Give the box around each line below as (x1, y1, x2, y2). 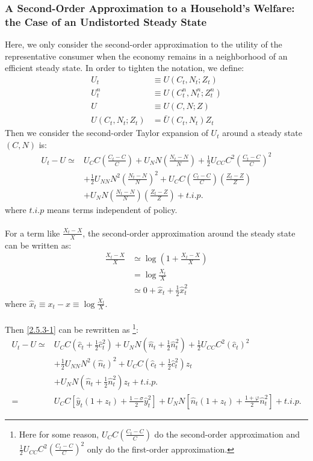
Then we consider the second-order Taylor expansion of (5, 126, 208, 139)
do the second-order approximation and (154, 427, 300, 440)
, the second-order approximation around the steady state (82, 226, 296, 239)
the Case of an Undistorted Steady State (5, 14, 207, 29)
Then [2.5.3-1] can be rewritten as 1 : (5, 321, 138, 335)
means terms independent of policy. (46, 203, 178, 215)
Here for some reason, (19, 427, 99, 440)
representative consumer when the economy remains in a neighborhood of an (5, 49, 288, 62)
